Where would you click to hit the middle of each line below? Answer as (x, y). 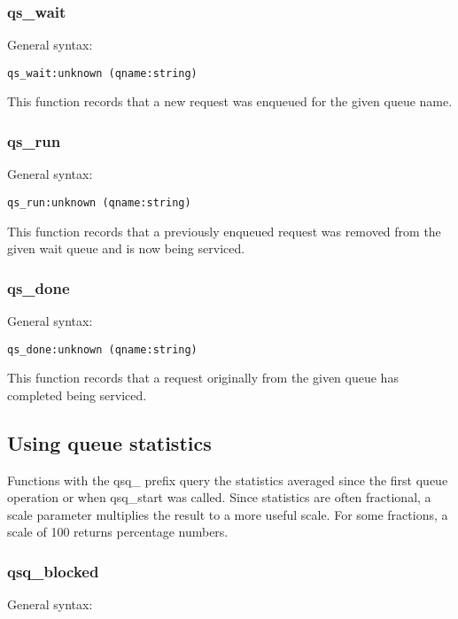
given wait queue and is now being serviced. (126, 248)
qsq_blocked (53, 571)
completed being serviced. (77, 395)
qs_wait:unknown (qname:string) (102, 73)
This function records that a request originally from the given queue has (203, 378)
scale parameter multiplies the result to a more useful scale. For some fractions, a (228, 514)
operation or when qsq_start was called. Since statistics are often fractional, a (219, 497)
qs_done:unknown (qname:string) (102, 349)
